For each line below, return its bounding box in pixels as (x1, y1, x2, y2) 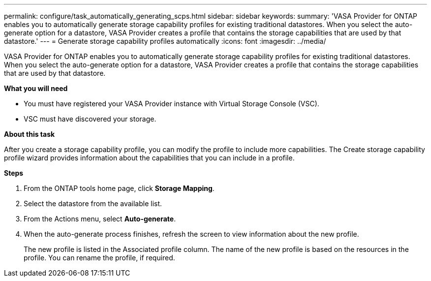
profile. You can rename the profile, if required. (24, 253, 175, 262)
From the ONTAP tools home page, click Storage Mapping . (24, 184, 215, 192)
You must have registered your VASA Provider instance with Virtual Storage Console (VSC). (24, 99, 319, 108)
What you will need (4, 84, 68, 93)
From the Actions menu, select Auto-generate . (24, 215, 176, 223)
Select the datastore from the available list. (24, 199, 162, 208)
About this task (4, 130, 55, 138)
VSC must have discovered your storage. (24, 115, 156, 123)
